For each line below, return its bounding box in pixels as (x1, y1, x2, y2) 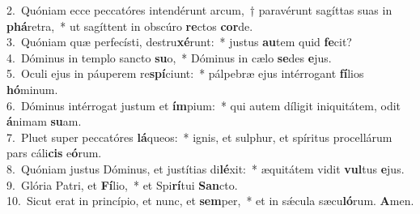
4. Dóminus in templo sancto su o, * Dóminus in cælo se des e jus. (6, 49, 332, 66)
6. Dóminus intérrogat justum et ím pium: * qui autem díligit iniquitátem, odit (6, 96, 401, 113)
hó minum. (6, 80, 58, 97)
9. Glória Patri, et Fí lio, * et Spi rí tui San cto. (6, 176, 238, 193)
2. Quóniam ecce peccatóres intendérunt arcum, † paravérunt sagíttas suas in (6, 2, 392, 18)
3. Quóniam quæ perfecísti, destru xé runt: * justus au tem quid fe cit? (6, 33, 352, 50)
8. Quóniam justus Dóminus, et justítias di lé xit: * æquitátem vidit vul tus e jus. (6, 160, 405, 177)
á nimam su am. (6, 113, 82, 130)
